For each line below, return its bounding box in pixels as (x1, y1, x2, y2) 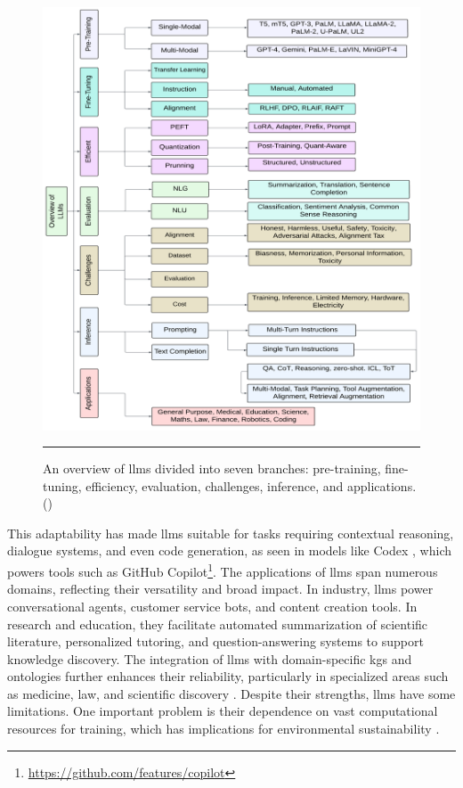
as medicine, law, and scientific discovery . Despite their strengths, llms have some (7, 684, 456, 702)
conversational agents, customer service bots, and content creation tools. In (7, 596, 418, 615)
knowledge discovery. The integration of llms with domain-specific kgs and (7, 649, 412, 668)
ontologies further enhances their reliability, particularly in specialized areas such (7, 667, 449, 685)
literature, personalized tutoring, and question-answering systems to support (7, 632, 424, 651)
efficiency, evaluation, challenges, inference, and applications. (85, 476, 417, 495)
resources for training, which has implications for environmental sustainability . (7, 719, 440, 738)
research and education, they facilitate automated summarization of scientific (7, 614, 428, 633)
